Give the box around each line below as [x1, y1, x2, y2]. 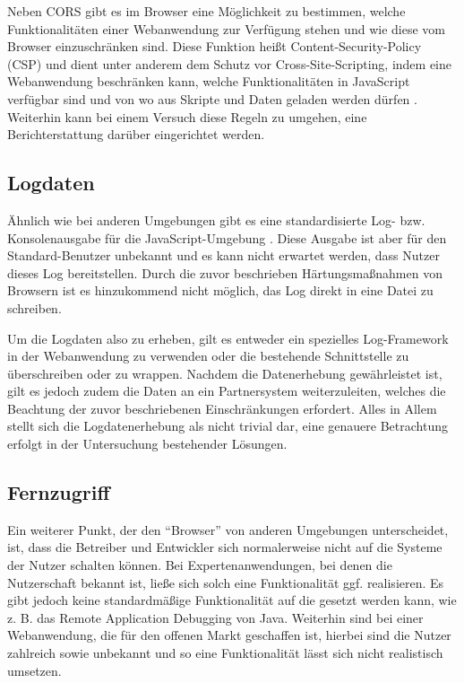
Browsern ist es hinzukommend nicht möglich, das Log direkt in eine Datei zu [7, 281, 434, 300]
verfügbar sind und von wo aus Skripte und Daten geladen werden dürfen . [7, 89, 417, 108]
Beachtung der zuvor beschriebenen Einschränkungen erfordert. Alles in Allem [7, 398, 437, 417]
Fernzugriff [7, 478, 110, 506]
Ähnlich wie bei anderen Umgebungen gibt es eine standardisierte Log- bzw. [7, 210, 425, 229]
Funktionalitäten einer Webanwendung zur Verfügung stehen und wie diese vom [7, 19, 445, 38]
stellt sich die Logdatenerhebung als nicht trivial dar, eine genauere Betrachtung [7, 416, 448, 435]
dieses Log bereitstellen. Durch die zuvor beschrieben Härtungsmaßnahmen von [7, 263, 443, 282]
